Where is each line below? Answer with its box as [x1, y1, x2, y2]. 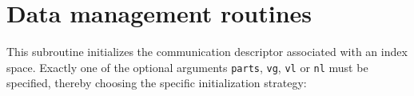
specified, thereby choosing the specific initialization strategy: [6, 74, 307, 91]
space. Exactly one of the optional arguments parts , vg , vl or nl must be [6, 58, 368, 75]
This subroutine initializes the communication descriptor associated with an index [6, 43, 408, 60]
